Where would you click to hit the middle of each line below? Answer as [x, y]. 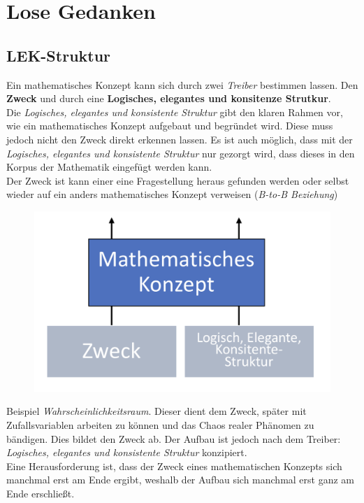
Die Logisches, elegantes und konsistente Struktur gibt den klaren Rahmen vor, [175, 112]
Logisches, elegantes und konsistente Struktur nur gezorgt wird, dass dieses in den [181, 153]
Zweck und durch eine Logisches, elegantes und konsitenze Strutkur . [169, 98]
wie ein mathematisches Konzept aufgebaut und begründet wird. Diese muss [170, 126]
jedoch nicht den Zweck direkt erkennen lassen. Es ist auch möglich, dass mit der [180, 139]
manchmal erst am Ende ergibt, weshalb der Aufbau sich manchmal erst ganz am [181, 480]
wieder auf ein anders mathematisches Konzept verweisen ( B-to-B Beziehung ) [172, 194]
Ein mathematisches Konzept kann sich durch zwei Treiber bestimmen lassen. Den [182, 84]
